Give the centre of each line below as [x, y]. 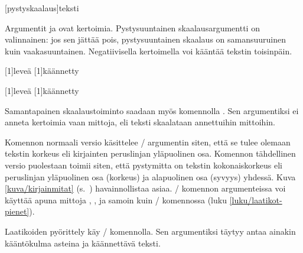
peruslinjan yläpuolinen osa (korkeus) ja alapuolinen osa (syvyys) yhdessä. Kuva [150, 176]
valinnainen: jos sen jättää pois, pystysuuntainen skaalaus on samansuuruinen [146, 39]
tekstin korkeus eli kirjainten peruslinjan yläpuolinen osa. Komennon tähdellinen [150, 153]
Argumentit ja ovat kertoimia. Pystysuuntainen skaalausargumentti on [132, 27]
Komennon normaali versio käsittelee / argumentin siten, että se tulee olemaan [148, 142]
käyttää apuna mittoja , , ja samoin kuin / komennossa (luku [116, 200]
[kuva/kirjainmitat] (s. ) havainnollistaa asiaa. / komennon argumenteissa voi [145, 188]
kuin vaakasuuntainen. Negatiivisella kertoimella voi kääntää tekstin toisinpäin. [149, 51]
